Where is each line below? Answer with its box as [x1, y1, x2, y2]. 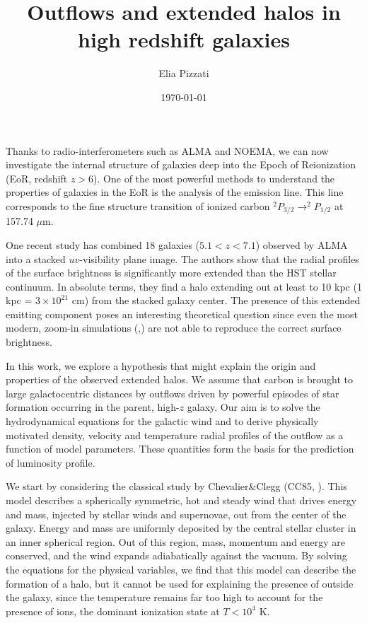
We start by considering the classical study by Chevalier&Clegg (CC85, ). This [6, 479, 347, 494]
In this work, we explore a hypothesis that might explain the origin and [6, 358, 316, 373]
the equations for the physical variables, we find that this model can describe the [6, 561, 356, 576]
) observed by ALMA [255, 237, 348, 252]
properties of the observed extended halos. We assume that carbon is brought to [6, 372, 354, 387]
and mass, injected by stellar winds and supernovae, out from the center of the [6, 506, 346, 521]
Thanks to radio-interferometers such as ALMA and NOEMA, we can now [6, 143, 329, 158]
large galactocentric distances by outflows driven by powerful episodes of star [6, 385, 339, 400]
